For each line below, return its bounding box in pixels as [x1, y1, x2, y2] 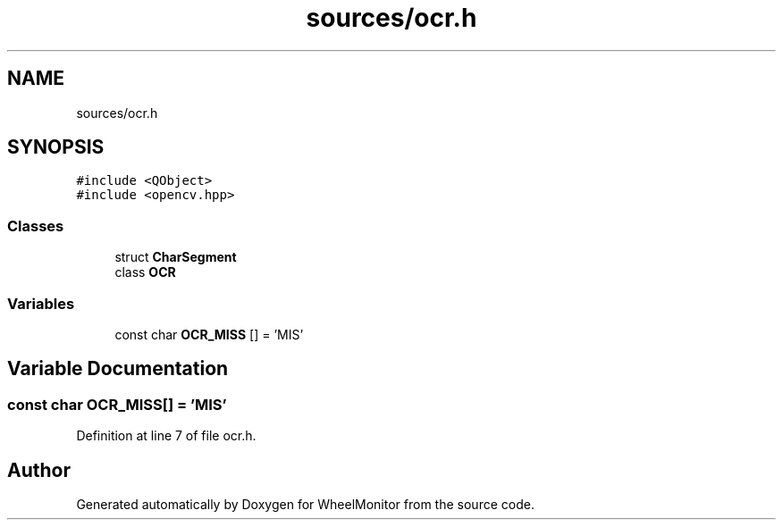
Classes [7, 216, 64, 235]
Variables [7, 294, 75, 313]
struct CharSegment [114, 249, 237, 265]
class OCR [114, 264, 176, 280]
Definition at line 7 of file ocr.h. [76, 428, 257, 444]
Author [7, 458, 71, 481]
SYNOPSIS [7, 136, 105, 159]
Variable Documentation [7, 357, 229, 381]
